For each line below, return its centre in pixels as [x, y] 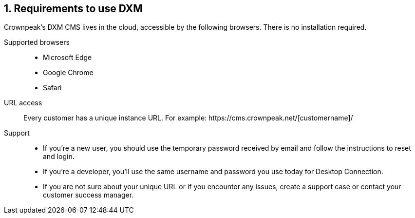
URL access [23, 103]
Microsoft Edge [67, 58]
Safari [52, 88]
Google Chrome [68, 73]
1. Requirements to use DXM [73, 9]
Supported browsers [37, 42]
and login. [59, 157]
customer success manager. [88, 195]
